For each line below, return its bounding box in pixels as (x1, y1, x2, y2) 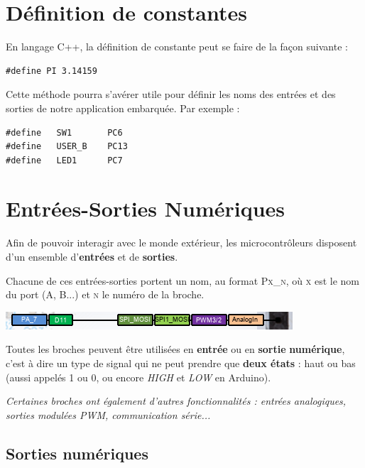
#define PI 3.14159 (6, 65, 97, 76)
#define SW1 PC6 (6, 127, 123, 138)
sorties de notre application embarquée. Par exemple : (6, 100, 240, 115)
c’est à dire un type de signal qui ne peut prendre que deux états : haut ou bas (6, 355, 356, 370)
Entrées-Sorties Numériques (6, 194, 285, 223)
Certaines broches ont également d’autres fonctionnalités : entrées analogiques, (6, 393, 347, 408)
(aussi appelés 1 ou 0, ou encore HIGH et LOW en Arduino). (6, 369, 271, 384)
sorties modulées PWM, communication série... (6, 407, 211, 422)
